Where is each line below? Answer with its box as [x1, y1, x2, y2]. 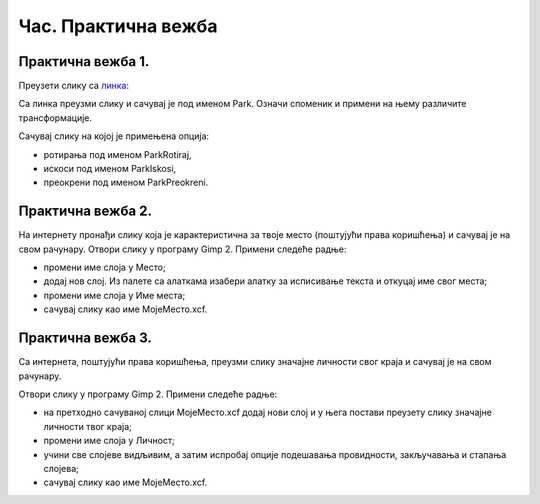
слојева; [43, 462, 79, 474]
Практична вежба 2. [18, 203, 152, 220]
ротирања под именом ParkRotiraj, [43, 148, 192, 160]
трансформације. [18, 111, 92, 124]
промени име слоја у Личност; [43, 435, 175, 447]
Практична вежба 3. [18, 330, 152, 347]
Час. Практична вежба [18, 15, 218, 37]
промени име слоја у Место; [43, 261, 166, 274]
